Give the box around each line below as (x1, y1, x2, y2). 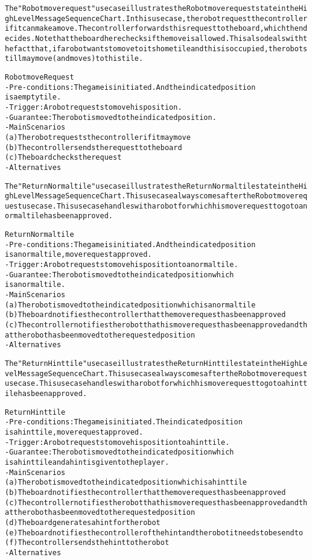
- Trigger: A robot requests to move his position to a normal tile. (5, 260, 238, 269)
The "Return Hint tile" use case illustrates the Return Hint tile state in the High (5, 359, 299, 368)
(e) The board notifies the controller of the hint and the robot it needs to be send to (5, 528, 304, 537)
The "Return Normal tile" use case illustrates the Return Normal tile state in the (5, 181, 299, 190)
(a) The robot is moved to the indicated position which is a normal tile (5, 300, 256, 309)
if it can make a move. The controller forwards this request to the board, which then (5, 24, 304, 33)
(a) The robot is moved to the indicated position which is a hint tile (5, 478, 247, 487)
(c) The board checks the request (5, 153, 122, 162)
